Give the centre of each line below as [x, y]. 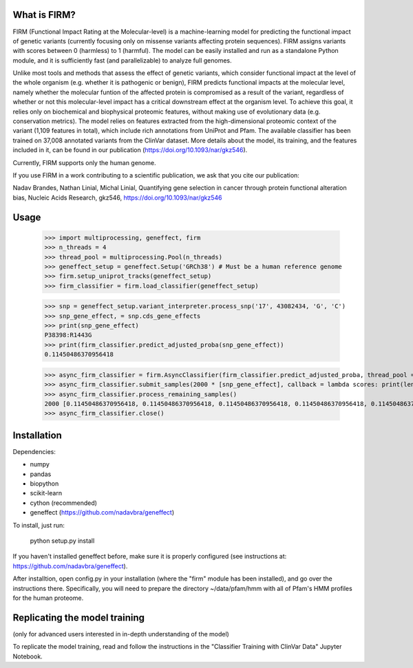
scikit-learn [46, 493]
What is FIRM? [44, 15]
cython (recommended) [64, 503]
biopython [44, 484]
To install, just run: [39, 525]
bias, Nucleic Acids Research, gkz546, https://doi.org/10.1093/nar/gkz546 [118, 197]
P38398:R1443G [68, 335]
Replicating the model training [78, 617]
